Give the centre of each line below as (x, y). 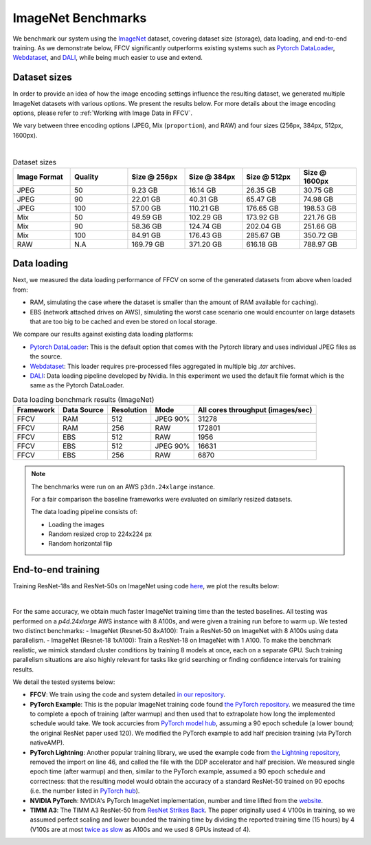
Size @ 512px (269, 177)
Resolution (129, 410)
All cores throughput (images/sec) (255, 410)
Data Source (83, 410)
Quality (87, 177)
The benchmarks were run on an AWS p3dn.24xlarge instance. (123, 486)
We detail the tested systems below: (64, 682)
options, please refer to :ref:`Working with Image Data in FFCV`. (102, 113)
